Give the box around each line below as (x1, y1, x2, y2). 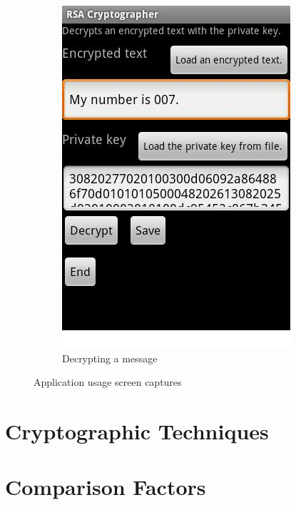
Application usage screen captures (34, 374, 182, 389)
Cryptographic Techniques (5, 416, 269, 445)
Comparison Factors (5, 472, 206, 501)
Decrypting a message (62, 350, 158, 365)
